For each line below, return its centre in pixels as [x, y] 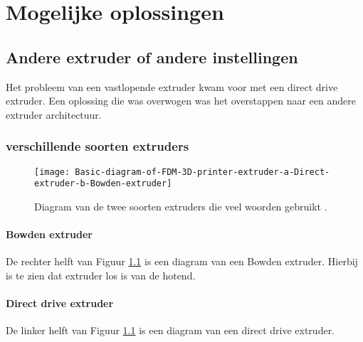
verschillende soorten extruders [98, 146]
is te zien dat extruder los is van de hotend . [101, 275]
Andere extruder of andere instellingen [152, 57]
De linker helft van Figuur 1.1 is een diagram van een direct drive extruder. [170, 330]
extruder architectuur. [54, 114]
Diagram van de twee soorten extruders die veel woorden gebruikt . [181, 206]
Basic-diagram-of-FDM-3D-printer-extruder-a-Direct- [202, 172]
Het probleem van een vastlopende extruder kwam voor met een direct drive [172, 86]
